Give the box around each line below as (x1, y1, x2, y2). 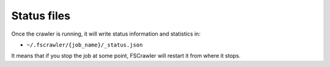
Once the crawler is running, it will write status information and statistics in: (11, 30, 201, 37)
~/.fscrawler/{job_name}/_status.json (26, 41, 143, 48)
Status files (11, 9, 70, 22)
